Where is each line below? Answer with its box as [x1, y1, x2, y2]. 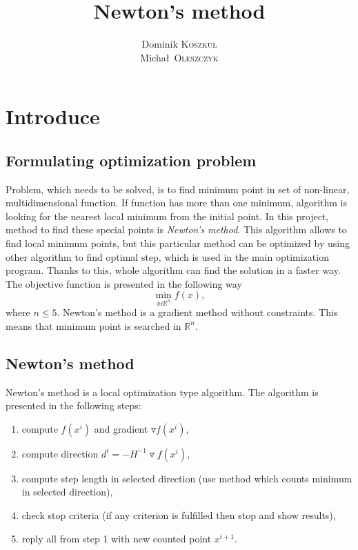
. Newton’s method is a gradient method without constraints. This [57, 305, 338, 320]
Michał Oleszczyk [140, 50, 219, 64]
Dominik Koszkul [141, 37, 217, 51]
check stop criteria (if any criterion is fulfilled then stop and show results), [21, 508, 336, 522]
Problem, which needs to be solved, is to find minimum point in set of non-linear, [6, 181, 350, 196]
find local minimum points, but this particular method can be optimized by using [6, 236, 350, 251]
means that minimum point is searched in [6, 318, 181, 333]
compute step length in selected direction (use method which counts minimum [21, 471, 352, 485]
